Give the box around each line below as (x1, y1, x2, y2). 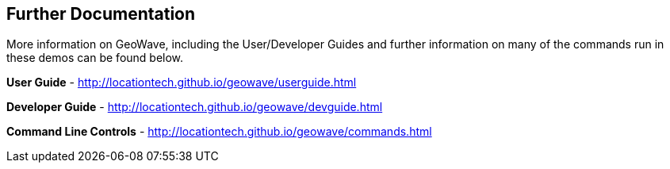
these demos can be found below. (6, 51, 184, 65)
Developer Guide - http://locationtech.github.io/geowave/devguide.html (6, 100, 383, 114)
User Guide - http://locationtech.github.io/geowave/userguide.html (6, 75, 357, 90)
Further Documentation (6, 4, 196, 24)
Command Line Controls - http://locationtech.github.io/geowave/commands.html (6, 125, 432, 139)
